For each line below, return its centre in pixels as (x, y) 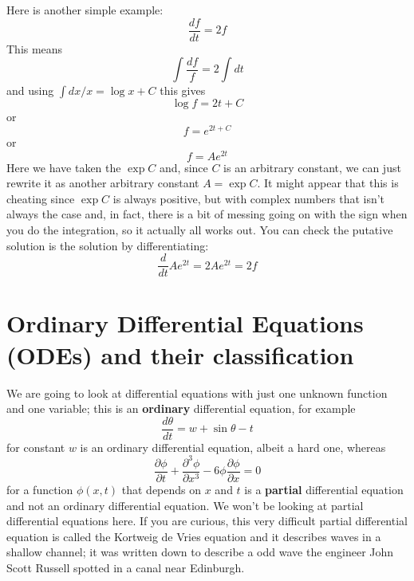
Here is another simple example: (85, 10)
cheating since (41, 198)
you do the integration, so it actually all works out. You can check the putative (200, 229)
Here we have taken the (64, 167)
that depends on (162, 489)
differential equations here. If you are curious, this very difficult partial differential (207, 521)
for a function (40, 489)
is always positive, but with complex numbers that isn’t (249, 198)
